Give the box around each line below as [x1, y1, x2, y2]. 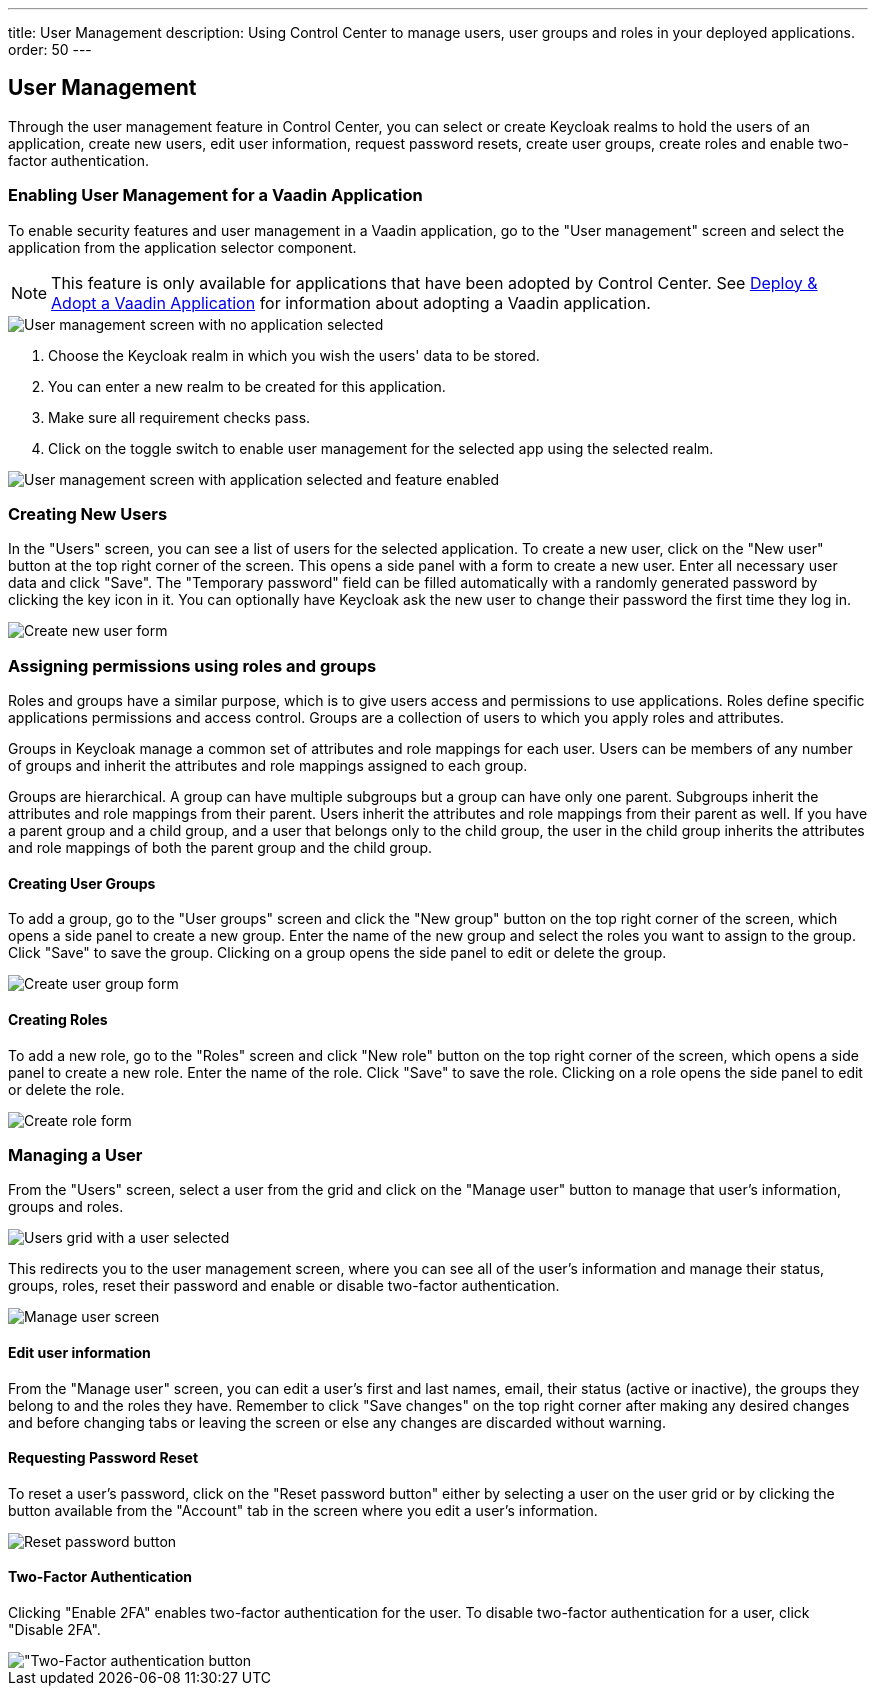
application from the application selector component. [8, 238, 357, 256]
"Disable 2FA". [8, 1620, 101, 1638]
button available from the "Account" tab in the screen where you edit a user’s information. [8, 1501, 598, 1519]
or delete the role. [8, 1080, 125, 1098]
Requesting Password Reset [8, 1449, 199, 1467]
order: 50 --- [8, 41, 92, 58]
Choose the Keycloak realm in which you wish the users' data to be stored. [48, 346, 540, 364]
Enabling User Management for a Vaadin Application [8, 185, 423, 206]
